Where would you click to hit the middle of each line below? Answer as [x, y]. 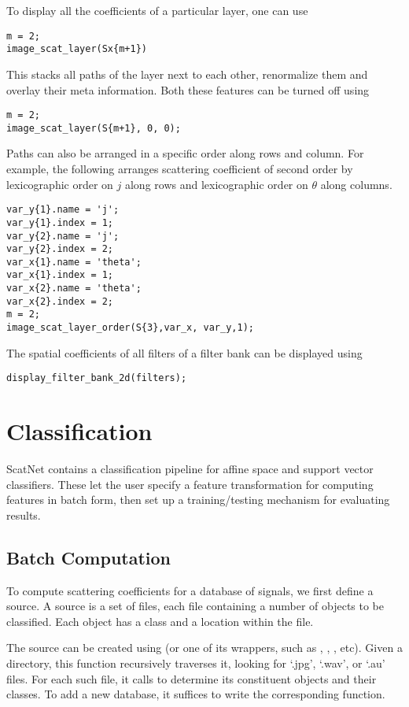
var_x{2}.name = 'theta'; [74, 289]
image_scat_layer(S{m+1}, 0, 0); [94, 128]
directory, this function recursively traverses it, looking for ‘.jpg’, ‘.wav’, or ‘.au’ [196, 663]
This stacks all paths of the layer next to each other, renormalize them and [187, 74]
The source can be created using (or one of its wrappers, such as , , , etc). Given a [204, 648]
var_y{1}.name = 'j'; [63, 210]
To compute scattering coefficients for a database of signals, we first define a [190, 590]
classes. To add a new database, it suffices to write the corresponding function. [196, 694]
